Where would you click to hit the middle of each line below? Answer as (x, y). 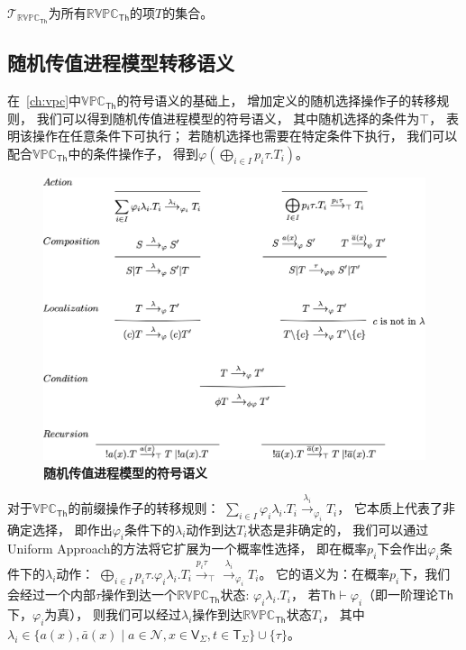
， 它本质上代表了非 (396, 508)
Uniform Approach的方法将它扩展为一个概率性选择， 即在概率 (187, 549)
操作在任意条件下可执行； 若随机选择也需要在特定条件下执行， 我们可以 (245, 136)
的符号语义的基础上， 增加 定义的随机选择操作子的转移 (277, 101)
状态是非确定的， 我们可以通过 (338, 529)
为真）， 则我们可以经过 (113, 614)
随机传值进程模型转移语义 (121, 63)
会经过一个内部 (51, 595)
